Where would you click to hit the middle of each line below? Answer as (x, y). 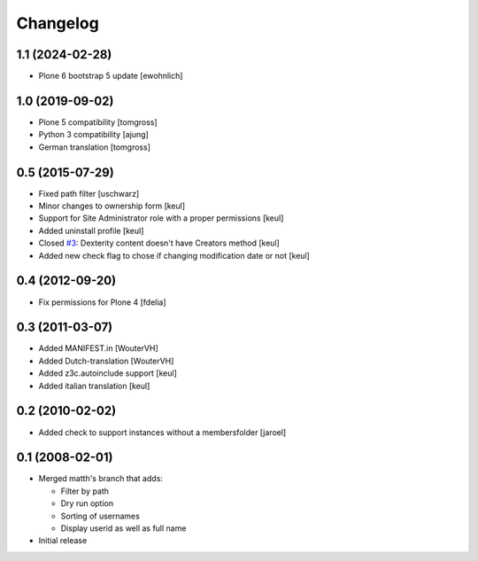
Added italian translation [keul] (94, 386)
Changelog (58, 23)
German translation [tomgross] (94, 147)
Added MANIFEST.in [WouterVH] (98, 348)
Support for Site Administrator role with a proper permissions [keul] (161, 218)
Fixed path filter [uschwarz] (89, 193)
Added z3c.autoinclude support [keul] (108, 373)
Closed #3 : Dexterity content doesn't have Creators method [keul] (159, 243)
